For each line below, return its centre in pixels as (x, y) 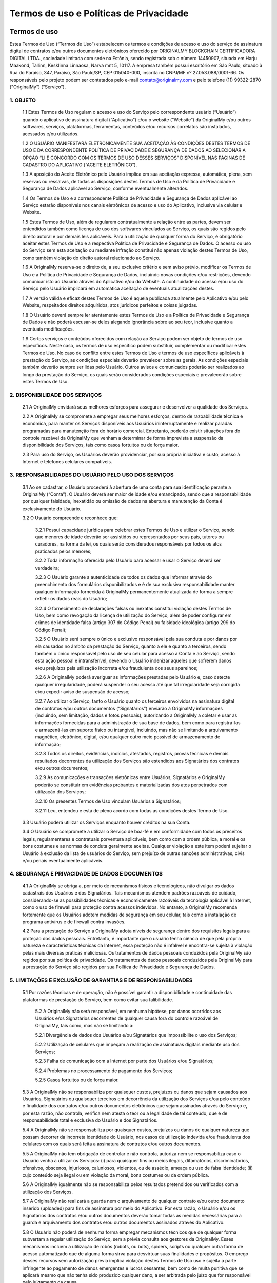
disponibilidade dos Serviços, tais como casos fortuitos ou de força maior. (101, 445)
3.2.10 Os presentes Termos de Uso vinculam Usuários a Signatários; (108, 801)
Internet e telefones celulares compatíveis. (67, 461)
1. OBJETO (23, 100)
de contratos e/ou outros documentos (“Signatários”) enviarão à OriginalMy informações (129, 708)
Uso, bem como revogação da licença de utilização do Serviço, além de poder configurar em (133, 615)
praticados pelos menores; (63, 551)
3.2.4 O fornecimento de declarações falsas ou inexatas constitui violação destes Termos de (133, 608)
